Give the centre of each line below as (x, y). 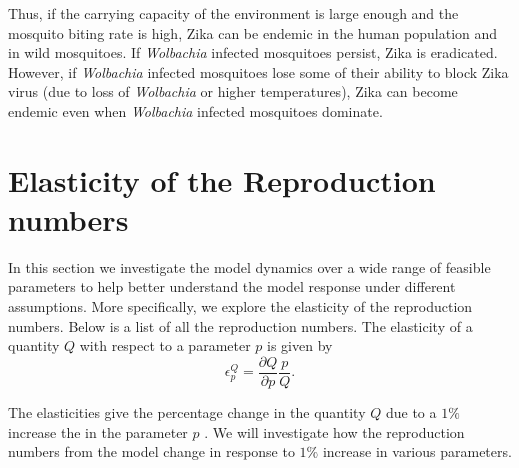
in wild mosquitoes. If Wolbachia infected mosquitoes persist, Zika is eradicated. (253, 52)
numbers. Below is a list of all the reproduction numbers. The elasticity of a (240, 325)
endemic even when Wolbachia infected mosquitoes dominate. (195, 110)
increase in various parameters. (417, 451)
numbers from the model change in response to (151, 451)
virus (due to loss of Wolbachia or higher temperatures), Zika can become (233, 91)
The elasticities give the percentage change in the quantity (187, 411)
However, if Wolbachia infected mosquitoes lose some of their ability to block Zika (258, 71)
